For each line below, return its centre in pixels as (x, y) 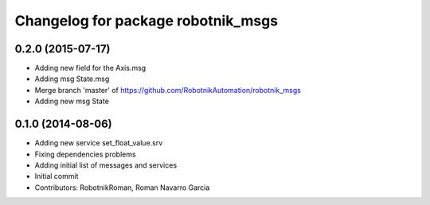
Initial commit (57, 176)
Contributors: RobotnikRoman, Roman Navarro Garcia (122, 188)
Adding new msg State (72, 101)
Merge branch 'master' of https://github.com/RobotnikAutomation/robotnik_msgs (168, 90)
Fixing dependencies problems (85, 154)
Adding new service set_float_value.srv (99, 143)
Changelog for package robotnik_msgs (147, 21)
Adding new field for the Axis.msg (90, 68)
